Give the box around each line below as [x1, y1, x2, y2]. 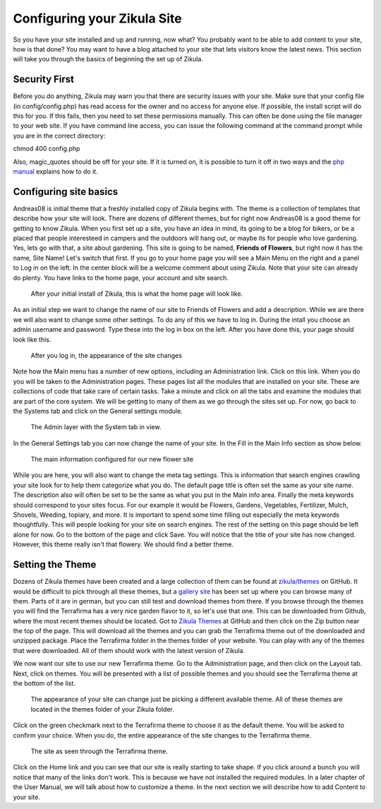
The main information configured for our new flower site [30, 455, 194, 464]
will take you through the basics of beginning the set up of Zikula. [13, 55, 204, 64]
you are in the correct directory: [13, 131, 106, 140]
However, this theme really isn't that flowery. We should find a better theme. [13, 540, 234, 549]
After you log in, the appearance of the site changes [30, 351, 183, 359]
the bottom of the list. [13, 679, 75, 688]
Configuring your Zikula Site [13, 11, 183, 26]
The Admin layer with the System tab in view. [30, 423, 162, 431]
